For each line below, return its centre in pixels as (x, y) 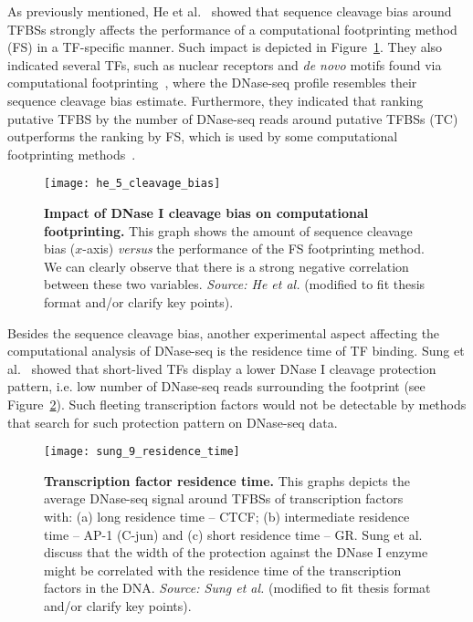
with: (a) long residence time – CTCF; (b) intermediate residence (227, 516)
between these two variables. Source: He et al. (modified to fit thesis (235, 284)
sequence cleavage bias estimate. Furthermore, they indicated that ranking (215, 100)
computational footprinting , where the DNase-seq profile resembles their (212, 83)
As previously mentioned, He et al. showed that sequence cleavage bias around (230, 11)
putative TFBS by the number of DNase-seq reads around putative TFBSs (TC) (233, 118)
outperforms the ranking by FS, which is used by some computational (203, 136)
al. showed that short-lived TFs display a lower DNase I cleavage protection (222, 368)
